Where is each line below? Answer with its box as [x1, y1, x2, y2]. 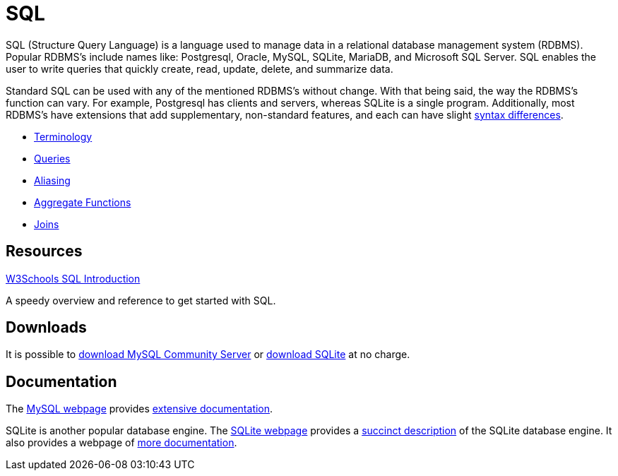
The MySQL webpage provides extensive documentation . [6, 403, 273, 415]
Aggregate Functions [34, 196, 131, 208]
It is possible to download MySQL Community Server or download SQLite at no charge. [6, 348, 410, 361]
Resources [6, 242, 83, 261]
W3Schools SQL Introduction [6, 272, 141, 285]
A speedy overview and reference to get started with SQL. [6, 294, 276, 307]
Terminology [34, 130, 93, 143]
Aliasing [34, 174, 71, 186]
